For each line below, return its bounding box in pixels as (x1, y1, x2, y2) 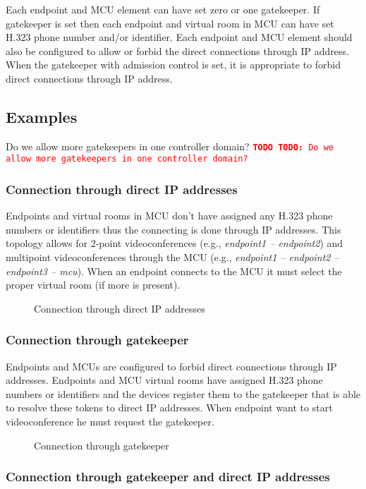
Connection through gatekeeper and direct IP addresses (6, 468, 330, 485)
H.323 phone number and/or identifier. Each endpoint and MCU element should (6, 30, 353, 44)
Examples (6, 105, 78, 127)
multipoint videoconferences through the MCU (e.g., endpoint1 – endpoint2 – (6, 250, 339, 265)
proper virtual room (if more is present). (6, 277, 181, 292)
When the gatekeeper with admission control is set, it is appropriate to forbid (6, 57, 341, 72)
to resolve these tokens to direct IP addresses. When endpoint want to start (6, 400, 333, 415)
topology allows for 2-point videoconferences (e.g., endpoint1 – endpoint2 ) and (6, 236, 343, 250)
